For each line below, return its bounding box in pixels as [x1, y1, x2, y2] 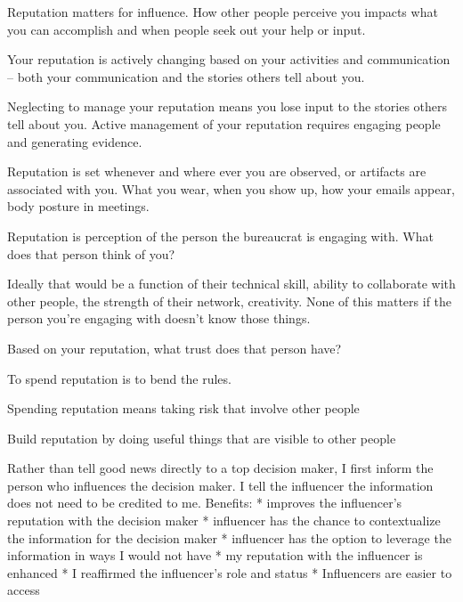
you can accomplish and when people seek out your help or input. [7, 20, 366, 38]
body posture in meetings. [7, 197, 150, 216]
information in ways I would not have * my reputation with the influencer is [7, 546, 423, 565]
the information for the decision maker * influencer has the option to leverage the [7, 528, 451, 547]
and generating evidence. [7, 132, 142, 150]
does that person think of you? [7, 244, 175, 263]
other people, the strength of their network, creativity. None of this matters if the [7, 291, 452, 310]
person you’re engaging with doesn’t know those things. [7, 309, 311, 328]
